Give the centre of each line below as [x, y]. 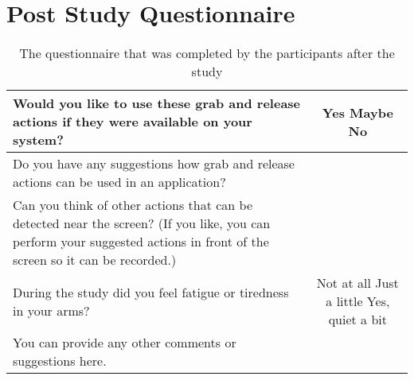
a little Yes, [358, 301]
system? [38, 140]
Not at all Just [357, 283]
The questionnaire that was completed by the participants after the [207, 53]
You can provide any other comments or [125, 343]
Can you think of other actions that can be [133, 205]
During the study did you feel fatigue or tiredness [151, 292]
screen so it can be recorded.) [95, 260]
